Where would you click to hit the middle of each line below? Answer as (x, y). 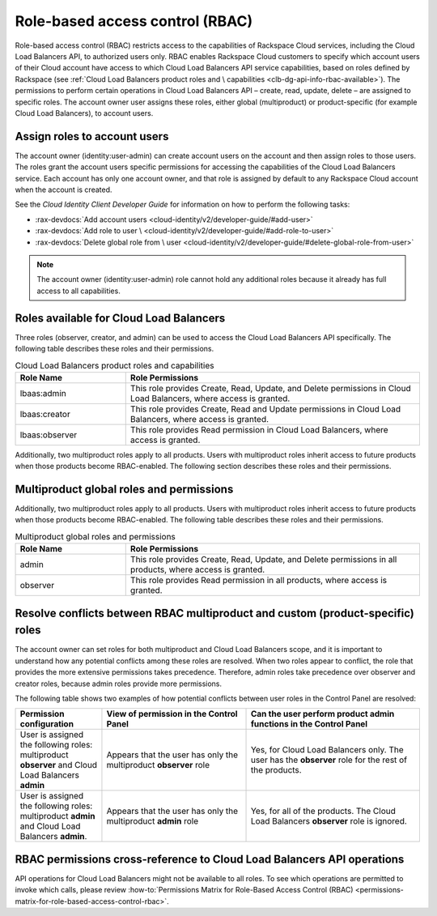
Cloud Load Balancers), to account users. (84, 113)
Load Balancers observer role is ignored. (329, 821)
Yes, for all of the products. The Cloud (323, 812)
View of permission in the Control (172, 714)
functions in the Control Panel (309, 724)
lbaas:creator (45, 414)
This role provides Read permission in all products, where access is (259, 581)
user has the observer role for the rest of (329, 760)
